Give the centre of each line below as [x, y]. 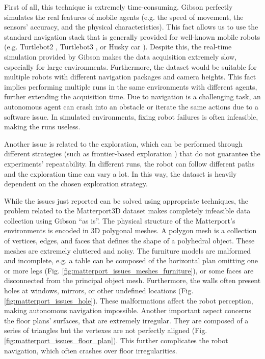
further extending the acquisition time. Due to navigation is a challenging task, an [132, 96]
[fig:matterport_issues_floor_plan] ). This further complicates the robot [116, 340]
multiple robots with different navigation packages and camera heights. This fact [130, 77]
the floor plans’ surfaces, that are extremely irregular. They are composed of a [126, 320]
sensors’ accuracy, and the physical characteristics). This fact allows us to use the [131, 27]
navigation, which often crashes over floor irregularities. [91, 350]
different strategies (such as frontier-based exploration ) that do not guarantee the [132, 154]
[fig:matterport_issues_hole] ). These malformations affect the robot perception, [129, 300]
